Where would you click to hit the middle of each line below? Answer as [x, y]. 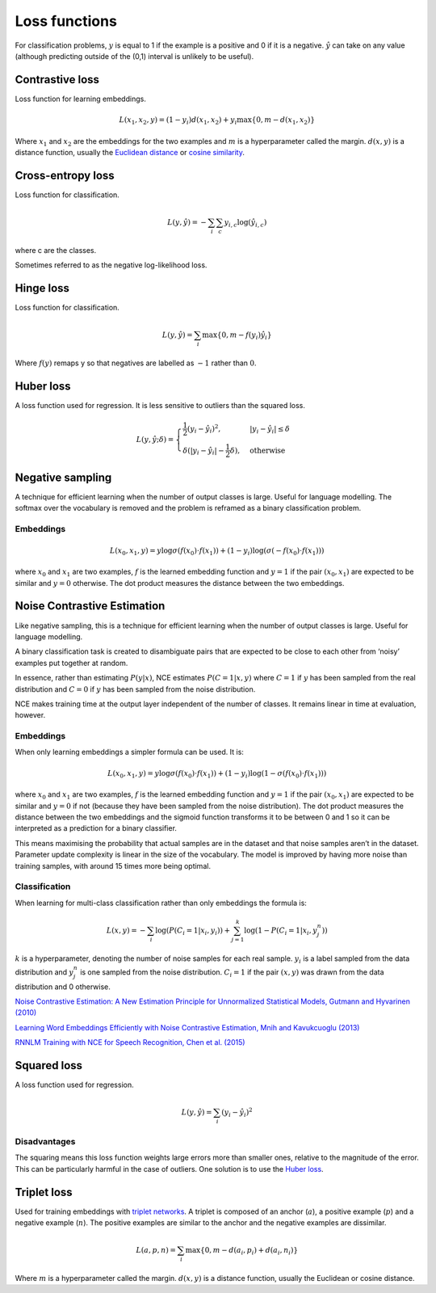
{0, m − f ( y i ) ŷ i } [244, 336]
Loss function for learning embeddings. [81, 99]
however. [30, 715]
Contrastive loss [57, 80]
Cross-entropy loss [65, 175]
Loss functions [66, 21]
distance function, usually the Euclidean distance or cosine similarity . [130, 152]
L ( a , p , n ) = [156, 1250]
